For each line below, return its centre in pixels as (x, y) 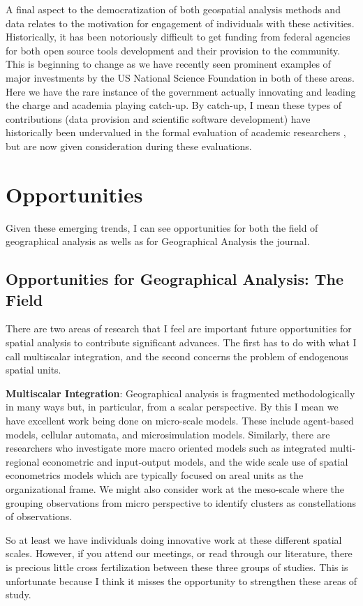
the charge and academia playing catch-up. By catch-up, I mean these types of (174, 105)
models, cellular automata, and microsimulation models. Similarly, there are (168, 434)
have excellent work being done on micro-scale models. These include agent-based (180, 420)
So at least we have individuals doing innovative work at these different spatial (174, 539)
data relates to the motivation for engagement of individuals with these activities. (180, 23)
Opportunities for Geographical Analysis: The (175, 279)
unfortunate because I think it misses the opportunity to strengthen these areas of (181, 581)
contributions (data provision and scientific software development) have (158, 118)
